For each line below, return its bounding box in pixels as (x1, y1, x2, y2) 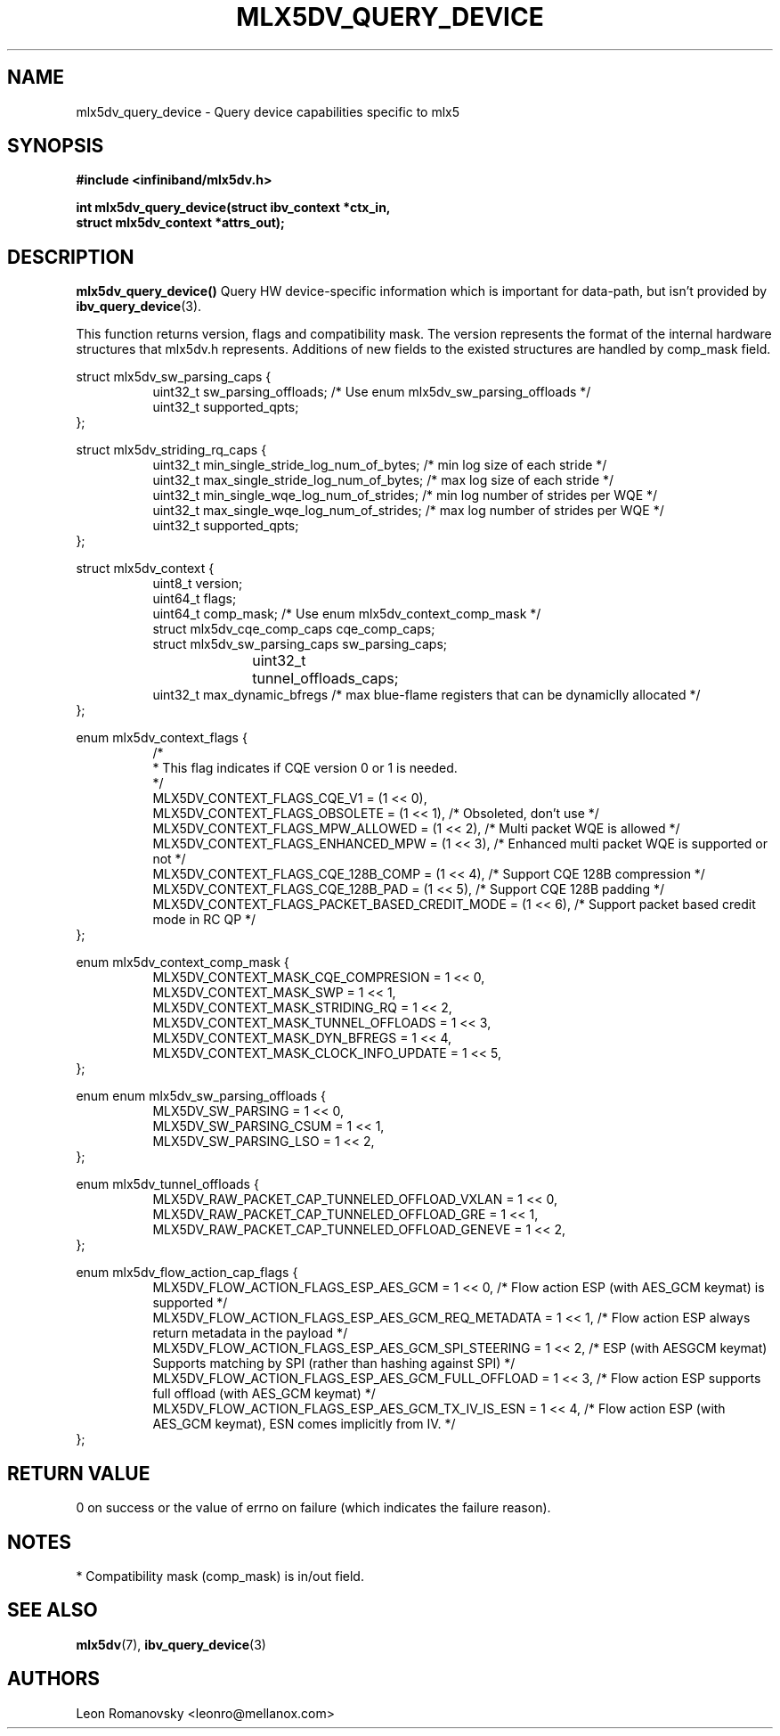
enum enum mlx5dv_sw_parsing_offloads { (76, 1088, 327, 1104)
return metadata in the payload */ (152, 1325, 348, 1341)
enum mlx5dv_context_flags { (76, 730, 248, 746)
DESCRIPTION (7, 245, 134, 268)
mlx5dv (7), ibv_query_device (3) (76, 1636, 266, 1652)
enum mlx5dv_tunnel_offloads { (76, 1176, 259, 1192)
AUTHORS (7, 1667, 101, 1691)
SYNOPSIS (7, 135, 104, 158)
